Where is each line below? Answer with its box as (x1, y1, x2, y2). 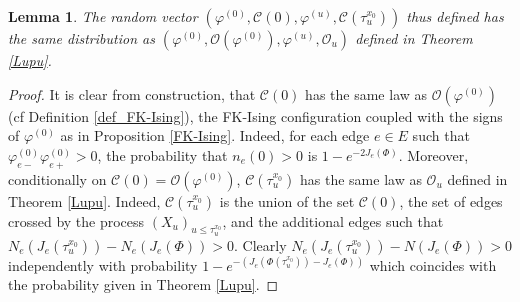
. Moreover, (398, 144, 469, 165)
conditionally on (8, 168, 107, 189)
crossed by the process (8, 210, 145, 231)
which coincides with (369, 254, 497, 275)
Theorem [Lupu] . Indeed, (8, 190, 161, 211)
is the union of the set (219, 190, 355, 211)
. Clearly (234, 234, 287, 255)
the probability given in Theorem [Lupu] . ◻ (8, 274, 279, 295)
